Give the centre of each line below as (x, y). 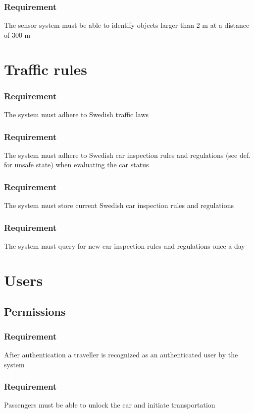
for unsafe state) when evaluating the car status (76, 165)
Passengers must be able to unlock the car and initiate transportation (110, 405)
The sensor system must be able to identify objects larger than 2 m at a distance (127, 25)
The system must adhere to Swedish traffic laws (76, 114)
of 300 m (17, 34)
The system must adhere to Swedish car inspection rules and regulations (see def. (127, 155)
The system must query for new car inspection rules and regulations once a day (125, 246)
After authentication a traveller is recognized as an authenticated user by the (121, 354)
